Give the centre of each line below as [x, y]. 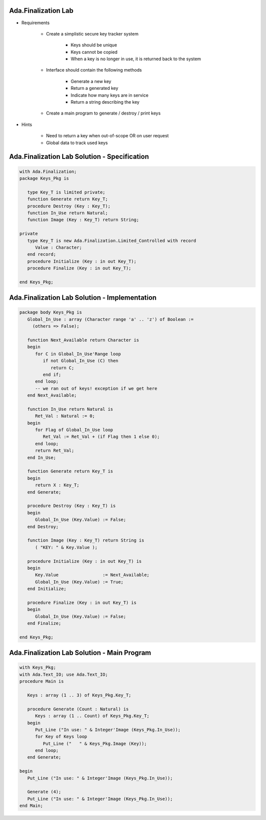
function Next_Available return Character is [83, 340]
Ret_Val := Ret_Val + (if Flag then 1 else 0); [101, 437]
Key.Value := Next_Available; [92, 575]
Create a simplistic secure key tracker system [92, 34]
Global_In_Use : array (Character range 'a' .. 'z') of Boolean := [111, 319]
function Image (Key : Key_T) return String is [86, 540]
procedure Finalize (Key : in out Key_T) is [82, 603]
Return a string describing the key [105, 102]
